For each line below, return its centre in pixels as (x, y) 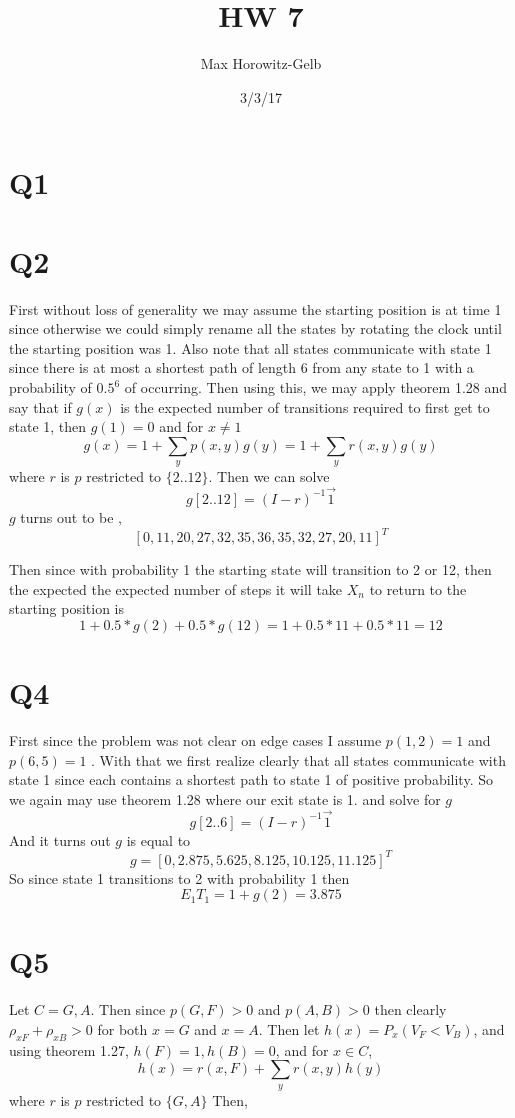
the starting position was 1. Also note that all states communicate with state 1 (250, 347)
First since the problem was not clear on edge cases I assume (195, 739)
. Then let (289, 1028)
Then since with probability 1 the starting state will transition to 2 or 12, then (250, 569)
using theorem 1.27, (69, 1049)
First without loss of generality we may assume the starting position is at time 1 (255, 308)
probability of (50, 387)
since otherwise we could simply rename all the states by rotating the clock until (255, 328)
